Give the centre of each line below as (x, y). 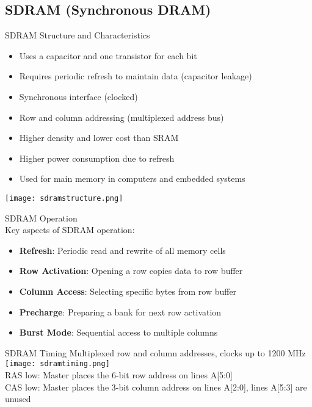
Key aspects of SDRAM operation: (70, 230)
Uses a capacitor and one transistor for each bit (108, 55)
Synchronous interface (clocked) (78, 96)
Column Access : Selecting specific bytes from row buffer (128, 291)
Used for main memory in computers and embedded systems (132, 178)
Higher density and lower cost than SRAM (99, 138)
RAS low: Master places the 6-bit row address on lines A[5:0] (119, 375)
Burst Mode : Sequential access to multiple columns (118, 332)
